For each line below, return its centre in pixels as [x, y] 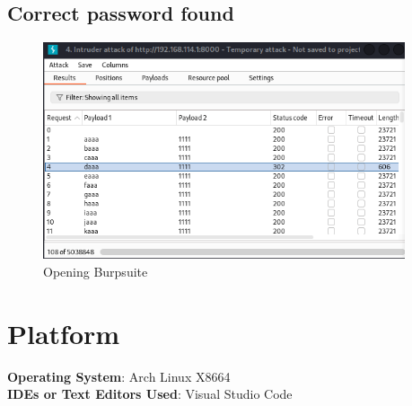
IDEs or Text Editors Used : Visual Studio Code [150, 394]
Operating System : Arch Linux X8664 [119, 376]
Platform [64, 333]
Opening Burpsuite [96, 271]
